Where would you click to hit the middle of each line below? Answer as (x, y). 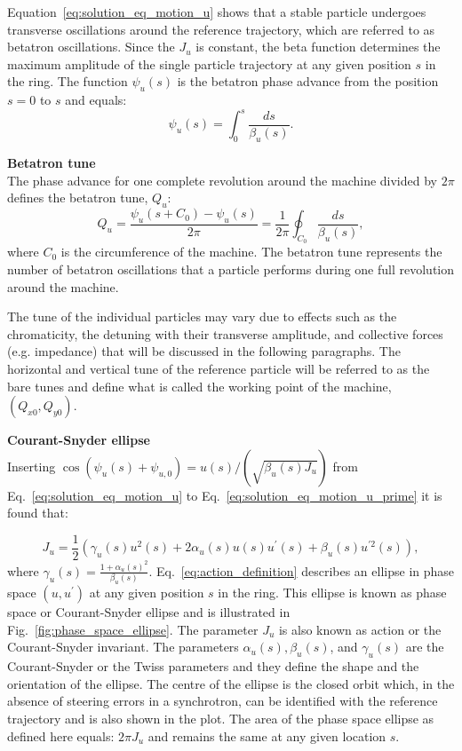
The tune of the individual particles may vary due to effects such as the (202, 316)
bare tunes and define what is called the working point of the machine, (199, 386)
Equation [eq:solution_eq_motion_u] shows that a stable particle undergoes (217, 12)
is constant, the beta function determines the (318, 47)
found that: (38, 513)
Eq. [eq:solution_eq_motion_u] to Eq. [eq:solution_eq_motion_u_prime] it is (225, 495)
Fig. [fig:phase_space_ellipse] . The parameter (133, 629)
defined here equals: (61, 735)
